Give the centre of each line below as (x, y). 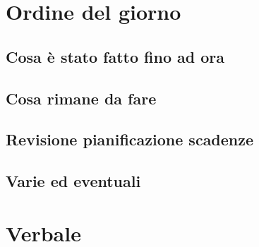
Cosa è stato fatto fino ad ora (115, 56)
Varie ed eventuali (73, 181)
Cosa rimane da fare (81, 98)
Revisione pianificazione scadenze (130, 139)
